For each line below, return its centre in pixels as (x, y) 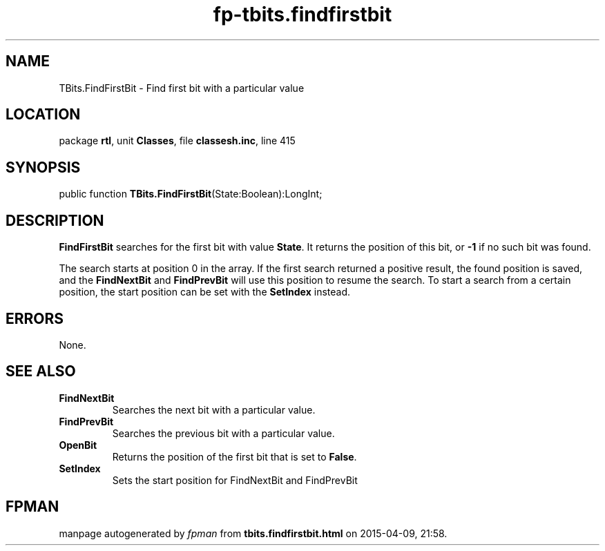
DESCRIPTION (55, 220)
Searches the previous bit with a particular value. (223, 433)
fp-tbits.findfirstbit (302, 14)
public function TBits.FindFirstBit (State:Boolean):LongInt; (191, 194)
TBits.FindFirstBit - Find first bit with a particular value (182, 88)
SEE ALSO (41, 371)
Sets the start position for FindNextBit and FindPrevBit (235, 480)
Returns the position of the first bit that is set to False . (234, 456)
